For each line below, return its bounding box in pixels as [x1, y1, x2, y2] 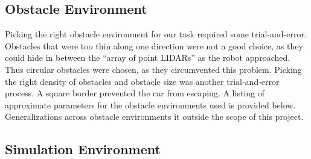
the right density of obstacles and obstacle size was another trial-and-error [5, 75, 280, 87]
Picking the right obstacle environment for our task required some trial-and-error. [5, 28, 307, 40]
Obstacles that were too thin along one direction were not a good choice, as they [5, 39, 303, 52]
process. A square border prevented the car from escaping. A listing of [5, 87, 265, 99]
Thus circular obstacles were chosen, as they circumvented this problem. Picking [5, 63, 302, 75]
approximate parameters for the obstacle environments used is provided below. [5, 98, 296, 111]
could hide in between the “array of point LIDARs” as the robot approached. [5, 51, 290, 64]
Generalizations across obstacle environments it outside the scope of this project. [5, 110, 304, 123]
